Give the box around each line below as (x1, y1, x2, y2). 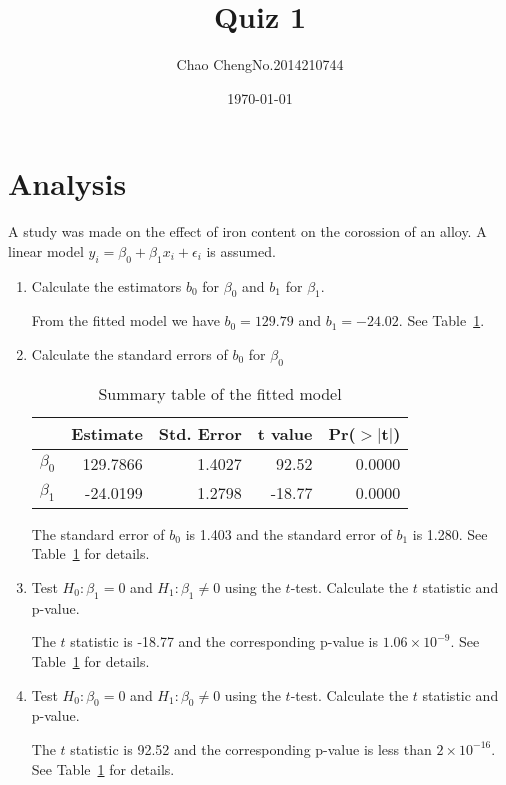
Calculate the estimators (31, 275, 182, 296)
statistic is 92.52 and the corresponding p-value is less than (70, 738, 432, 759)
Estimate (71, 421, 143, 445)
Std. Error (158, 421, 242, 445)
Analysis (8, 163, 127, 204)
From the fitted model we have (31, 310, 220, 331)
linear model (8, 240, 84, 261)
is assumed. (206, 240, 276, 261)
